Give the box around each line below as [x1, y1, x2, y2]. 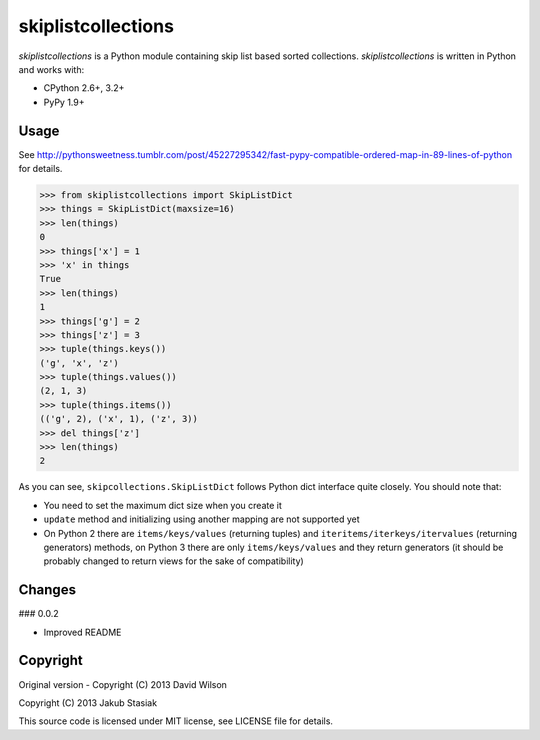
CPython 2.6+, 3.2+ [43, 82, 125, 94]
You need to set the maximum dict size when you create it [43, 499, 282, 511]
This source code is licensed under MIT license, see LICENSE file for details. [18, 715, 334, 727]
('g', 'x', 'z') [39, 357, 120, 369]
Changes [18, 581, 77, 599]
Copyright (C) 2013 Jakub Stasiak [18, 696, 158, 709]
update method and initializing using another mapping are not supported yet [43, 513, 360, 525]
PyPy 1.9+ [43, 96, 85, 108]
